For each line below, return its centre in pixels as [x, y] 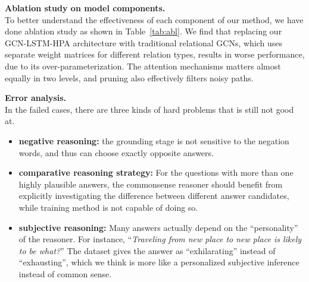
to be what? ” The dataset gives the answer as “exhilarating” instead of [147, 250]
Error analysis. [36, 98]
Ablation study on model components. [85, 8]
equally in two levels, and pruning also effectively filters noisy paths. [129, 77]
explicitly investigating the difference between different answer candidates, [154, 196]
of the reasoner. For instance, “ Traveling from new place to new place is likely [160, 239]
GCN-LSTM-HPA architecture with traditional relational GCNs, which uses [144, 42]
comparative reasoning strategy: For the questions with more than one [156, 172]
